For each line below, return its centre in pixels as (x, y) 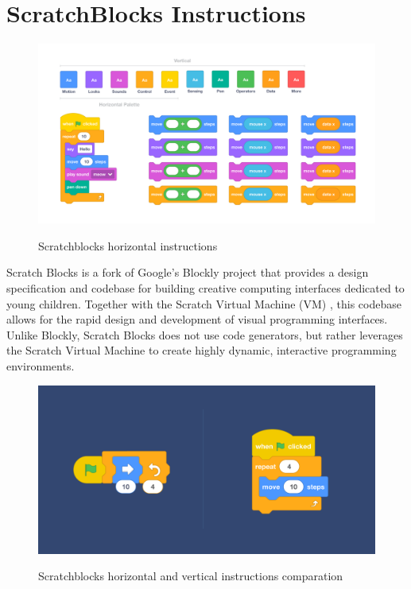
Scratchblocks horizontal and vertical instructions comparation (191, 576)
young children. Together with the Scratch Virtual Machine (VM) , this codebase (204, 303)
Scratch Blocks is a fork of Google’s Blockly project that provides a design (188, 272)
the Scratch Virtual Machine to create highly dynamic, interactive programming (202, 350)
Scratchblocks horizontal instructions (128, 245)
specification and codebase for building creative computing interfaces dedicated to (205, 287)
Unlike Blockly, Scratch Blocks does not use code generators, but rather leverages (205, 334)
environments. (41, 365)
